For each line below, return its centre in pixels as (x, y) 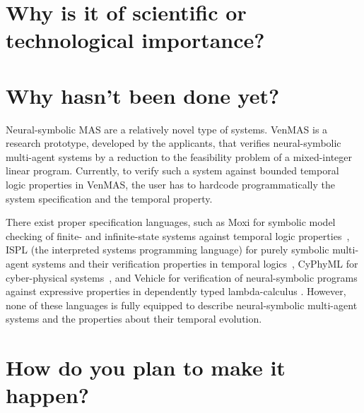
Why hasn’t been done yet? (143, 95)
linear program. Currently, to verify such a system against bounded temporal (172, 170)
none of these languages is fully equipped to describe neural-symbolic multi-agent (182, 305)
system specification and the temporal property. (109, 198)
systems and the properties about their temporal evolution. (134, 319)
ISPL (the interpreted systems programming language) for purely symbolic (168, 250)
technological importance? (135, 40)
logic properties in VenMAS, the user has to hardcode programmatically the (170, 185)
